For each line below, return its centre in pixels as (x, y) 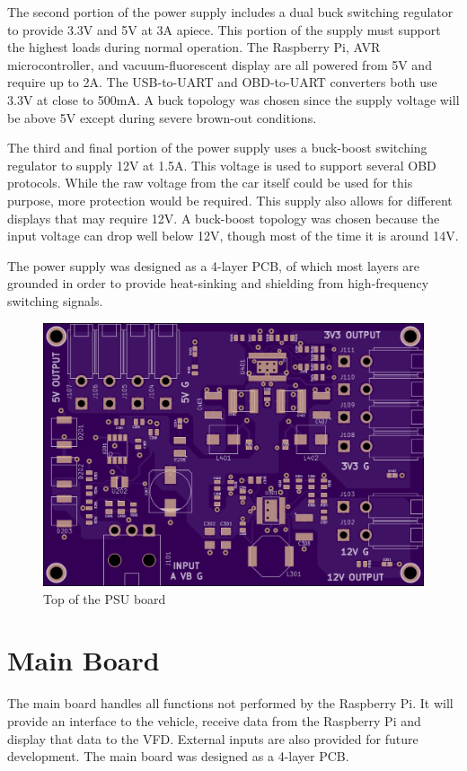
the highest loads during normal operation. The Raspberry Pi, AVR (194, 47)
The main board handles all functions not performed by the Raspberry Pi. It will (230, 703)
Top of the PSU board (105, 598)
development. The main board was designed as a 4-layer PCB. (178, 756)
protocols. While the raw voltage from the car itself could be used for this (210, 183)
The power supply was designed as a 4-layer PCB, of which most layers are (214, 265)
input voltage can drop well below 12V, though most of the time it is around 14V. (233, 236)
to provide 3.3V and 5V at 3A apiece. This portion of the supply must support (224, 29)
